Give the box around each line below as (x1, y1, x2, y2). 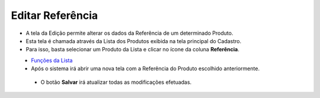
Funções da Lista (31, 57, 73, 64)
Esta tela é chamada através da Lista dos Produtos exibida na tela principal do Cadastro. (25, 37, 242, 44)
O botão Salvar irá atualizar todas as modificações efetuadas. (40, 79, 192, 86)
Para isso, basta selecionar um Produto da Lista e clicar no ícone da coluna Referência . (25, 46, 239, 53)
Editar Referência (11, 9, 98, 22)
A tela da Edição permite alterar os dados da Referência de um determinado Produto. (25, 30, 233, 37)
